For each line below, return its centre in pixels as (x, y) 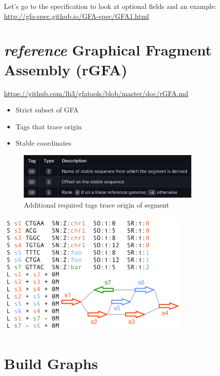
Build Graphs (51, 363)
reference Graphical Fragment (108, 50)
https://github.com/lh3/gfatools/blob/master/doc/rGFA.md (96, 93)
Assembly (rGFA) (66, 69)
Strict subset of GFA (47, 110)
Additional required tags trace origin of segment (96, 204)
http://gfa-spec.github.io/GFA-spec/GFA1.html (77, 16)
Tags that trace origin (49, 126)
